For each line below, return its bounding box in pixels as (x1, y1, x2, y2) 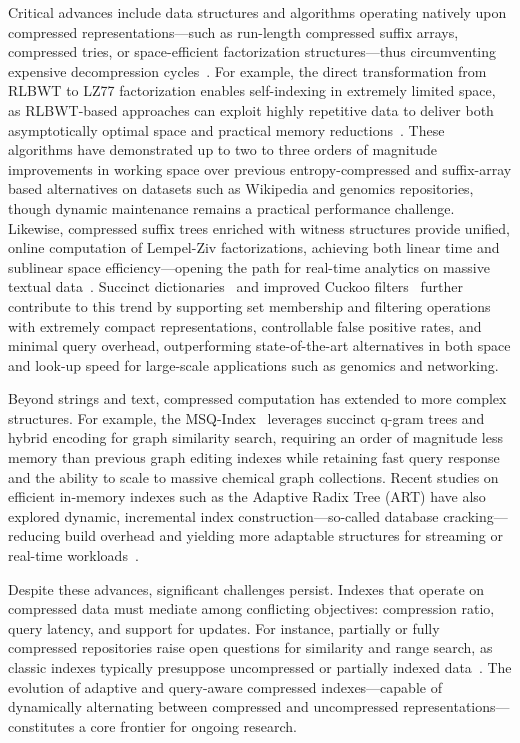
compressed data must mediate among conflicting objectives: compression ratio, (8, 598, 495, 619)
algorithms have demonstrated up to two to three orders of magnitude (8, 139, 437, 160)
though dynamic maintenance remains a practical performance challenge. (8, 197, 455, 218)
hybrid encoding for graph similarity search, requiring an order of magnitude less (8, 427, 503, 448)
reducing (8, 525, 61, 546)
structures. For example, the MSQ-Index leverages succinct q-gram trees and (8, 407, 485, 428)
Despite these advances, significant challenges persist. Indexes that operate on (8, 578, 485, 599)
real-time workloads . (8, 545, 139, 566)
